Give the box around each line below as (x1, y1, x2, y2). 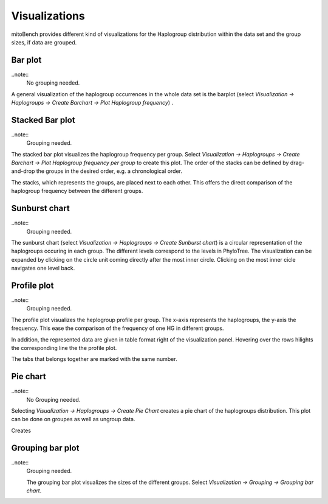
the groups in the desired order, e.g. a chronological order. (36, 167, 182, 175)
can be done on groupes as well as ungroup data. (11, 416, 135, 423)
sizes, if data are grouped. (11, 38, 77, 46)
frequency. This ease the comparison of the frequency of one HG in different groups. (11, 324, 224, 332)
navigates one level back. (11, 265, 75, 272)
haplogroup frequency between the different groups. (11, 187, 143, 195)
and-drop (11, 167, 35, 175)
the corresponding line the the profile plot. (11, 344, 117, 351)
